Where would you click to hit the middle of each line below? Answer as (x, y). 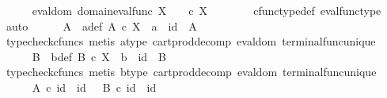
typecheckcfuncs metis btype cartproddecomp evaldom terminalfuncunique (191, 72)
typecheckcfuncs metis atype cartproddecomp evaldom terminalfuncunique (191, 41)
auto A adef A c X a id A (101, 25)
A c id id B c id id (94, 87)
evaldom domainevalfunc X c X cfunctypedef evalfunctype (207, 10)
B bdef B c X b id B (99, 56)
